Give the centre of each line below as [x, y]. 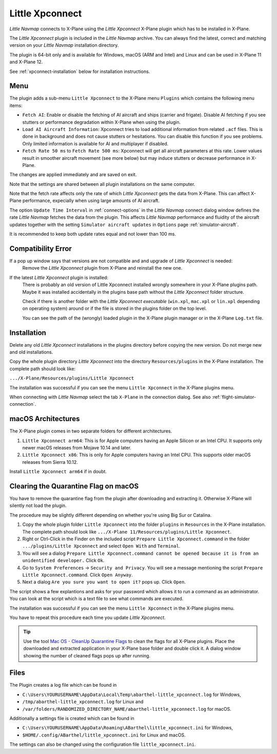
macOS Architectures [45, 419]
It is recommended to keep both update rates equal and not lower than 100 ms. [93, 234]
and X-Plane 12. [26, 62]
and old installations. [31, 352]
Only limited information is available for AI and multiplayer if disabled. [95, 143]
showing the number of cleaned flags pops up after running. [87, 655]
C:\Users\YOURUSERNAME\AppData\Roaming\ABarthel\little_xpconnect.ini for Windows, [128, 728]
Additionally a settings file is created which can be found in [72, 718]
